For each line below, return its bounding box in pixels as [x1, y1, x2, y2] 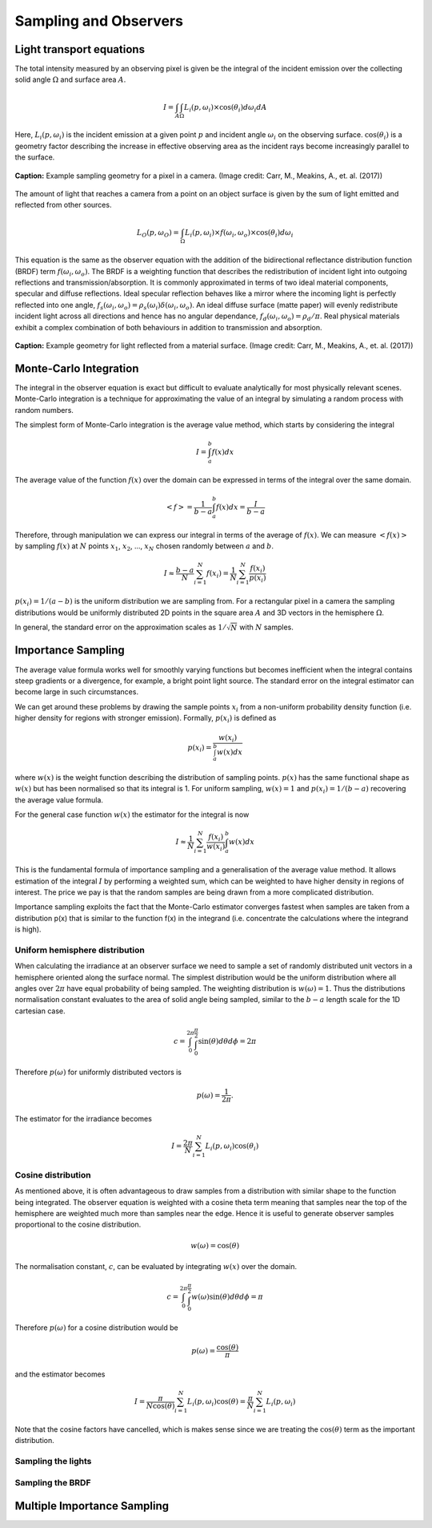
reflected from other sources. [14, 200, 112, 210]
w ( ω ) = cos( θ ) [190, 1241, 240, 1250]
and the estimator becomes [14, 1369, 106, 1379]
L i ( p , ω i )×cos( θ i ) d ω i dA [184, 103, 267, 114]
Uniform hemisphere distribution [14, 944, 146, 956]
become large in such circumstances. [14, 687, 139, 697]
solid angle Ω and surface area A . [14, 75, 126, 84]
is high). [14, 924, 42, 934]
